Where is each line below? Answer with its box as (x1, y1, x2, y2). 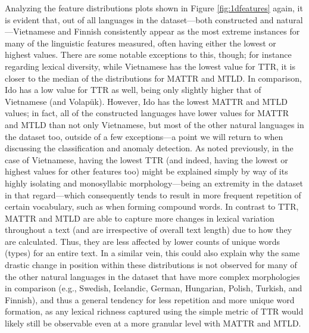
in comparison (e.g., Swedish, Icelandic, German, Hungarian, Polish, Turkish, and (5, 282, 302, 294)
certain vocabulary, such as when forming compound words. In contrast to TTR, (5, 200, 299, 213)
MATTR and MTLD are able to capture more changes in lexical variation (5, 211, 274, 224)
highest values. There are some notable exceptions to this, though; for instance (5, 48, 292, 61)
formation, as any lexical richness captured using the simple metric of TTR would (5, 305, 304, 318)
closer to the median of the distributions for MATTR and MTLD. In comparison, (5, 71, 302, 84)
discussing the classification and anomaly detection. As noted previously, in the (5, 142, 294, 154)
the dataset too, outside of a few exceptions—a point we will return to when (5, 130, 283, 142)
